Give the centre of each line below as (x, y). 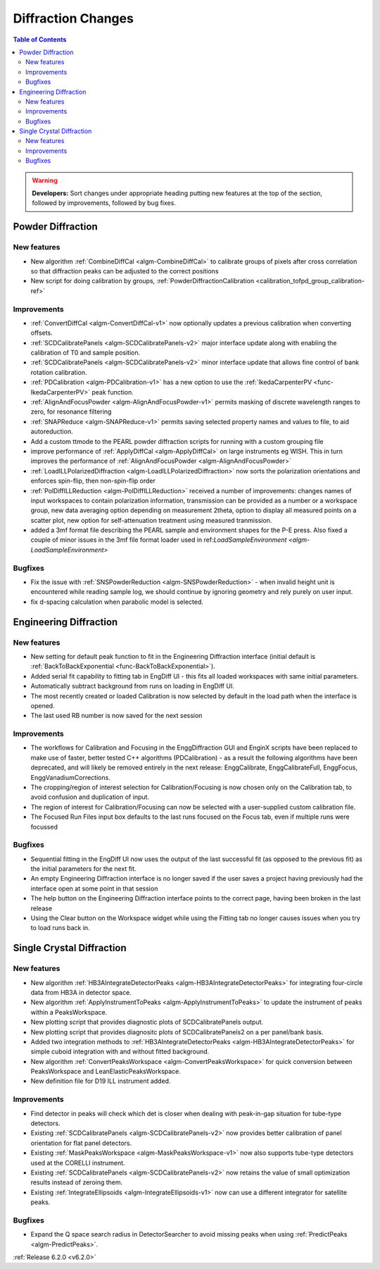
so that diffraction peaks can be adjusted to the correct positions (125, 271)
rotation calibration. (59, 372)
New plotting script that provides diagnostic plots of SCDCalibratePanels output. (147, 1022)
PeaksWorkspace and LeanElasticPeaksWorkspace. (106, 1072)
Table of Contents (40, 39)
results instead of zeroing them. (77, 1182)
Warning (45, 180)
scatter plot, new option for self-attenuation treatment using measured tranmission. (151, 520)
